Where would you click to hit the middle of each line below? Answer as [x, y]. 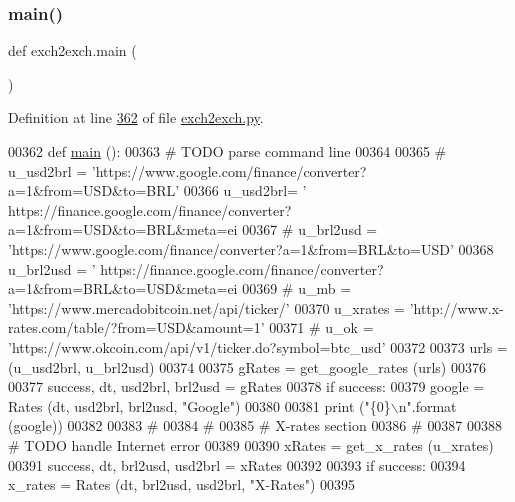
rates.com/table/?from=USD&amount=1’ [136, 327]
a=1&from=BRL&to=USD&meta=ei [123, 288]
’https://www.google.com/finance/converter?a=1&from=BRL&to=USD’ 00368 [251, 248]
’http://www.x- [456, 307]
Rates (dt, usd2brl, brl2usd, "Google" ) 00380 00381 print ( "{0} [199, 405]
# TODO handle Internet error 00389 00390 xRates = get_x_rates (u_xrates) [251, 444]
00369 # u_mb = [297, 288]
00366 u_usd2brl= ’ [245, 190]
